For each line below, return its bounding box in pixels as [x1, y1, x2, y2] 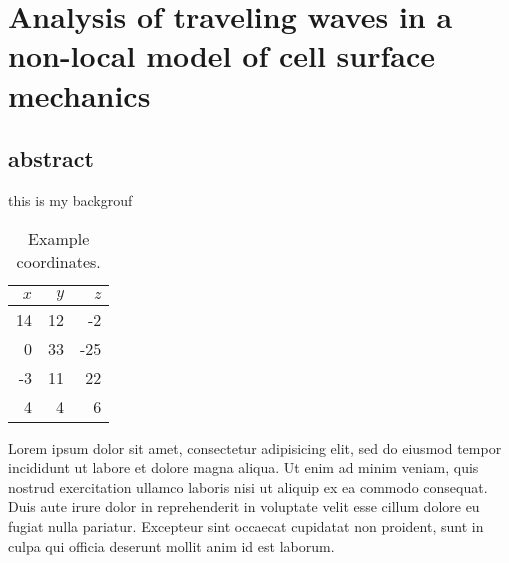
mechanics [8, 74, 151, 115]
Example [28, 226, 90, 250]
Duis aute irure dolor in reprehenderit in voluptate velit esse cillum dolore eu [8, 496, 480, 517]
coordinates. [16, 249, 101, 273]
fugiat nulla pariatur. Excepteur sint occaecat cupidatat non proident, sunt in [8, 515, 484, 536]
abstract [8, 143, 94, 174]
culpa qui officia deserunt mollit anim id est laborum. [8, 535, 335, 556]
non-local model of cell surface [8, 35, 436, 76]
